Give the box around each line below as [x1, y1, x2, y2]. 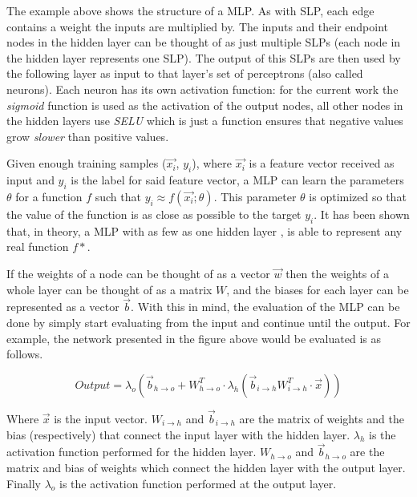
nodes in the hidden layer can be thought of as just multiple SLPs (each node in [6, 34, 401, 51]
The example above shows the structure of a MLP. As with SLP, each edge [6, 2, 374, 18]
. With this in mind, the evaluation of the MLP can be [131, 298, 400, 315]
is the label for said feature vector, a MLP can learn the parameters [71, 172, 404, 188]
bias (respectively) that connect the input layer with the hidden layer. [6, 426, 350, 442]
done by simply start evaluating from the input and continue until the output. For [6, 313, 411, 330]
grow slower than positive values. [6, 127, 169, 144]
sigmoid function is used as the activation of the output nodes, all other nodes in [6, 96, 403, 113]
